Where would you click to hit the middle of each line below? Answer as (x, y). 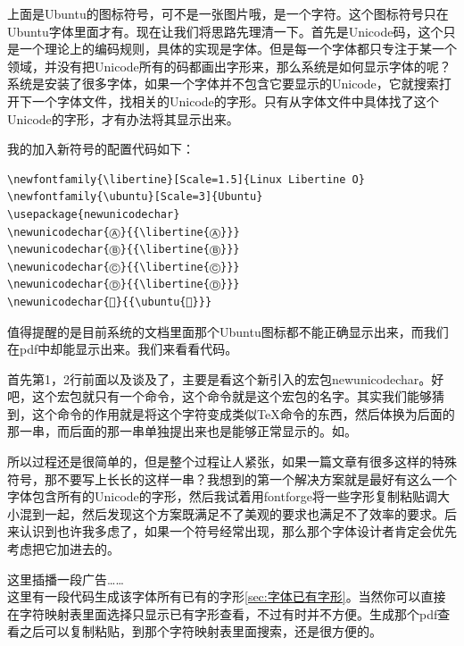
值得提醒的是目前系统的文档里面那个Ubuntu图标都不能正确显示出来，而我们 (228, 331)
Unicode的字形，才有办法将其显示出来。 (123, 118)
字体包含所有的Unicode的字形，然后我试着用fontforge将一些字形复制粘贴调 (222, 496)
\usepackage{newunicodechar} (94, 214)
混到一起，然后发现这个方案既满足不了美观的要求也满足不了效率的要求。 (232, 513)
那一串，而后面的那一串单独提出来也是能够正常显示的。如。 (182, 431)
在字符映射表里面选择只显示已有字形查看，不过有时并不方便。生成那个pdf (223, 613)
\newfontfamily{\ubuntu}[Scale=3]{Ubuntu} (135, 197)
